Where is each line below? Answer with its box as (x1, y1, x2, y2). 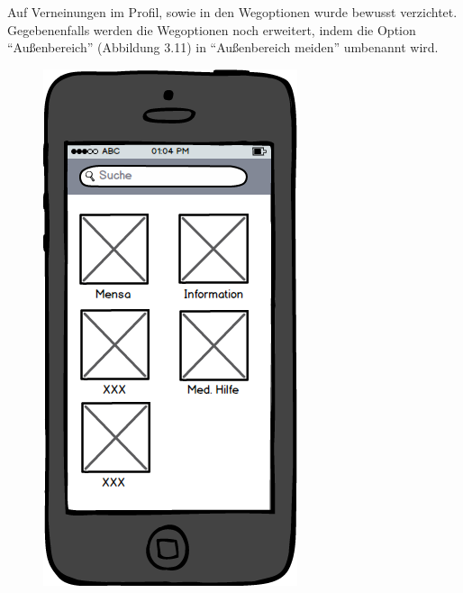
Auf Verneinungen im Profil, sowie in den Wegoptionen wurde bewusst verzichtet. (7, 3, 458, 21)
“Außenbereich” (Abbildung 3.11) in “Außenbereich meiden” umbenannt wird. (7, 38, 439, 57)
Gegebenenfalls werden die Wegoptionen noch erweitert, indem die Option (7, 20, 416, 39)
